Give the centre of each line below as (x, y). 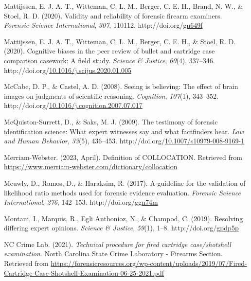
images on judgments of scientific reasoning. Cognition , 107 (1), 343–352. (111, 96)
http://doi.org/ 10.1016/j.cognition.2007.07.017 (73, 105)
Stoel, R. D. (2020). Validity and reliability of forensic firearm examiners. (113, 15)
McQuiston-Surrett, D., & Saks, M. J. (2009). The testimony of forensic (111, 121)
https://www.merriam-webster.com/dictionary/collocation (91, 167)
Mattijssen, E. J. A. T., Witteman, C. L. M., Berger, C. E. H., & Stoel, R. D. (120, 41)
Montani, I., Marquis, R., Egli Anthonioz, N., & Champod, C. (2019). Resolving (124, 218)
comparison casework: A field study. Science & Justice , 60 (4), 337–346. (109, 60)
